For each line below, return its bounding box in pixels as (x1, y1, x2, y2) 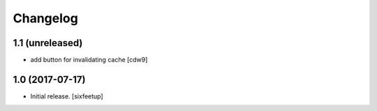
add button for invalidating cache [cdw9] (30, 56, 148, 64)
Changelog (13, 10, 78, 26)
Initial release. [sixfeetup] (30, 91, 104, 101)
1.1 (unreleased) (13, 37, 83, 49)
